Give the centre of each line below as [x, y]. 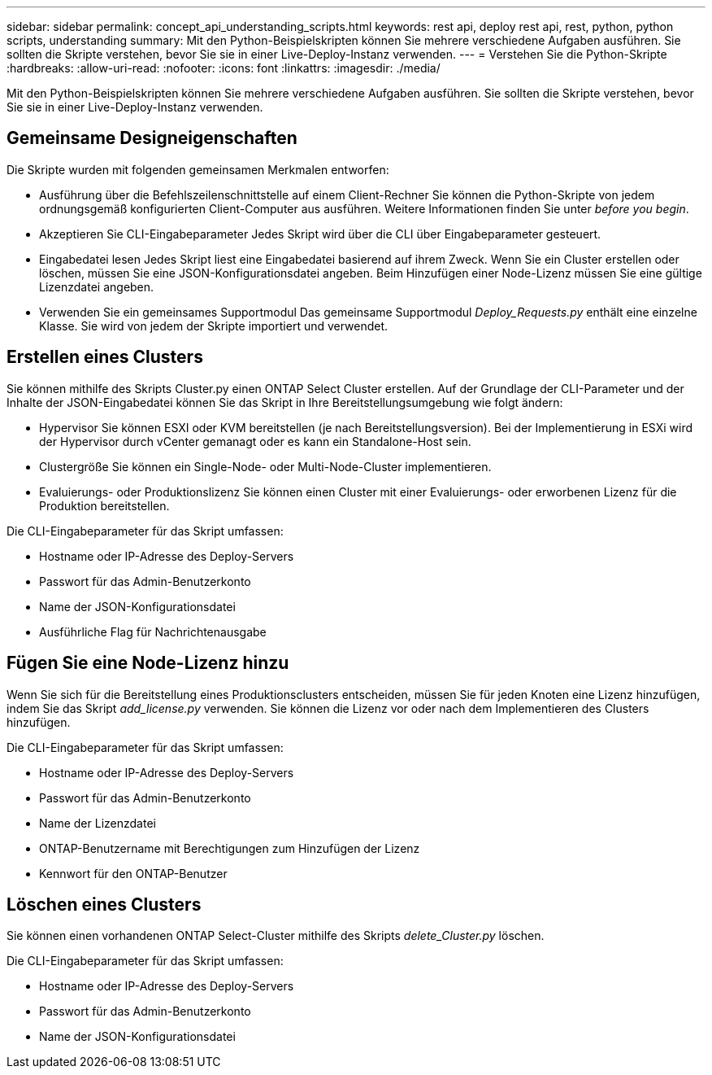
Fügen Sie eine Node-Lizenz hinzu [148, 663]
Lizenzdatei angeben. [97, 286]
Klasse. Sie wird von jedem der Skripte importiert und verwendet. [214, 326]
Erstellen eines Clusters [105, 357]
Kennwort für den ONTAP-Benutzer [133, 873]
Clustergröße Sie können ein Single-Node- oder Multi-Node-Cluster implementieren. [265, 466]
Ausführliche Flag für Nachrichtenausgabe [153, 631]
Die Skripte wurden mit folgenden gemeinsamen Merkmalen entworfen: [198, 169]
